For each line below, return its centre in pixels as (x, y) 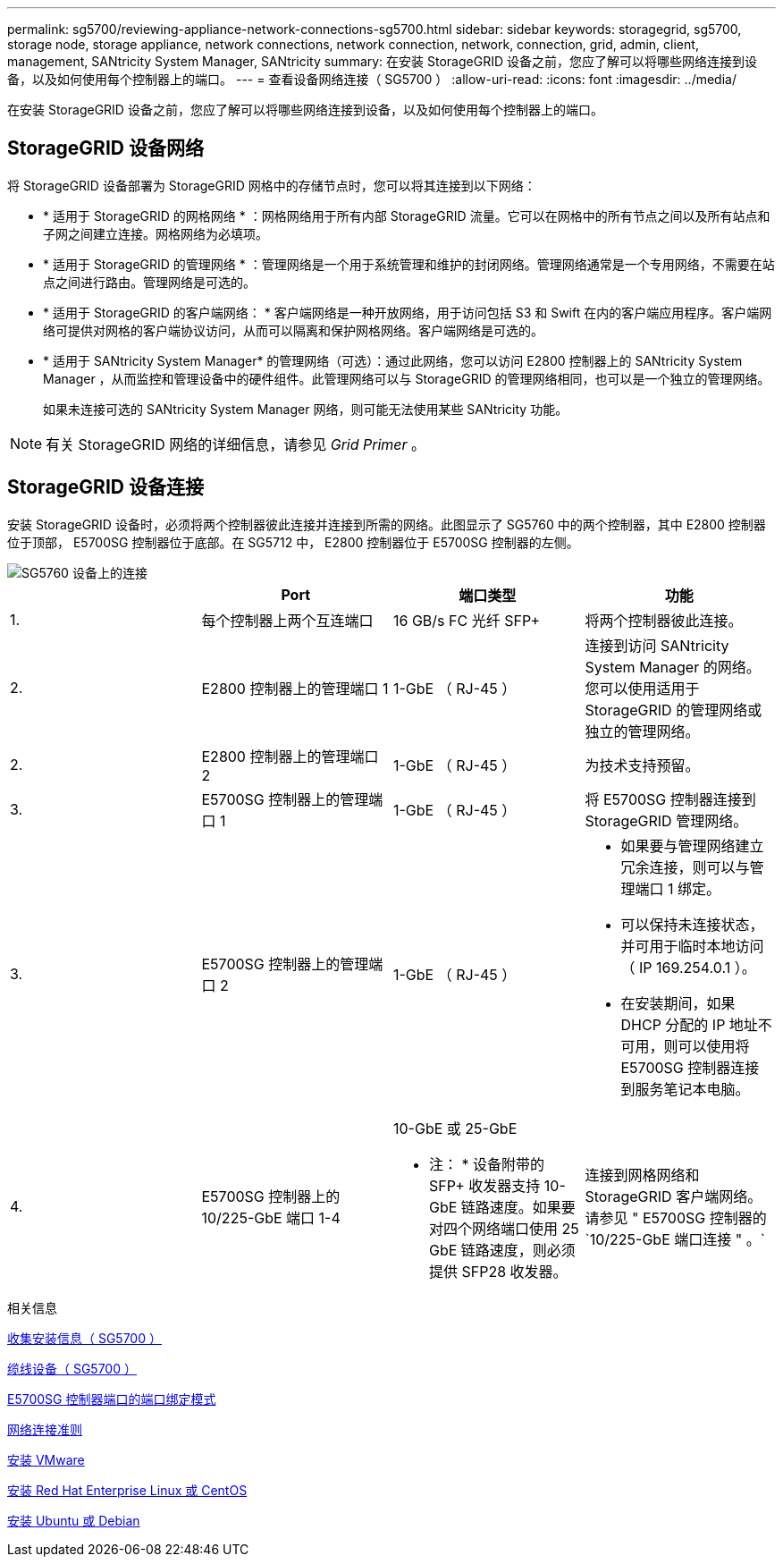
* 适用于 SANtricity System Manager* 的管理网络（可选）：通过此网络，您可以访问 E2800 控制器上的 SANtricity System (393, 360)
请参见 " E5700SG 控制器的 (676, 1217)
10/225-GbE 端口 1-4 (271, 1217)
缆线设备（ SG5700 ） (72, 1368)
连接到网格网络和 (642, 1175)
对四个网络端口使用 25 (504, 1228)
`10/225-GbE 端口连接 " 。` (675, 1239)
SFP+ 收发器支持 (485, 1185)
